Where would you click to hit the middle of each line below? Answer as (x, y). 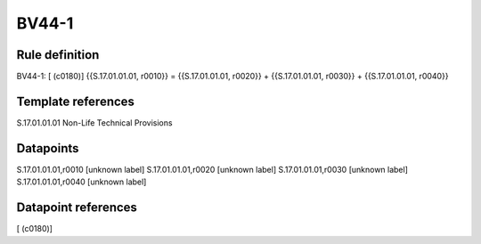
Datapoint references (77, 208)
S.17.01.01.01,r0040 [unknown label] (82, 182)
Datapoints (48, 148)
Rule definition (58, 55)
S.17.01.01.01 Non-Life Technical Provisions (94, 122)
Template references (76, 101)
